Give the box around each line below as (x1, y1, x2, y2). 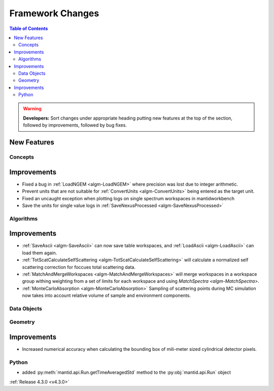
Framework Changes (9, 8, 99, 19)
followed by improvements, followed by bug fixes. (23, 122, 127, 128)
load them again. (22, 250, 57, 256)
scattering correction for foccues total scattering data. (22, 264, 135, 270)
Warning (23, 106, 42, 112)
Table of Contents (9, 25, 48, 32)
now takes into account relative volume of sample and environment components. (22, 292, 191, 298)
